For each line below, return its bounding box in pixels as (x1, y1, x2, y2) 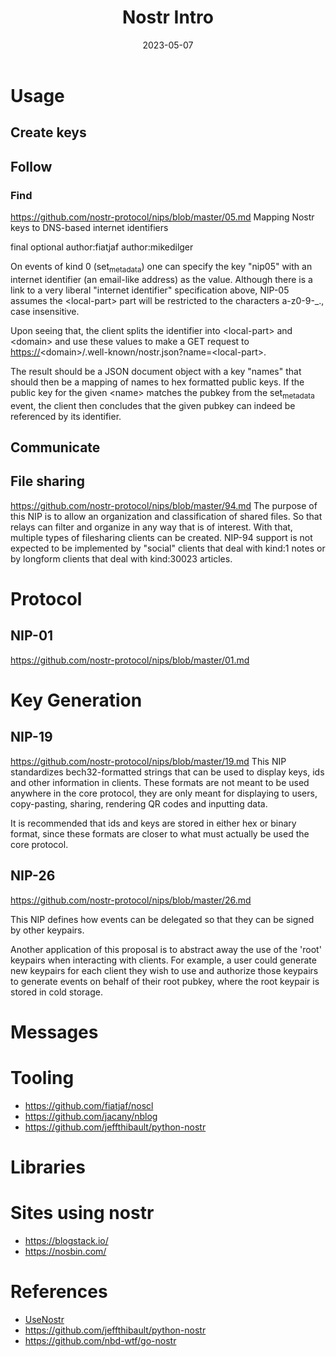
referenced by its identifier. (10, 410, 122, 422)
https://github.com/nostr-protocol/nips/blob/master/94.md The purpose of (10, 499, 318, 511)
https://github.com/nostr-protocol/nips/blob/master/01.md (10, 654, 250, 666)
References (10, 1281, 108, 1303)
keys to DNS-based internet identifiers (10, 222, 169, 234)
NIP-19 (10, 729, 53, 746)
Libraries (10, 1156, 86, 1178)
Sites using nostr (10, 1202, 155, 1225)
